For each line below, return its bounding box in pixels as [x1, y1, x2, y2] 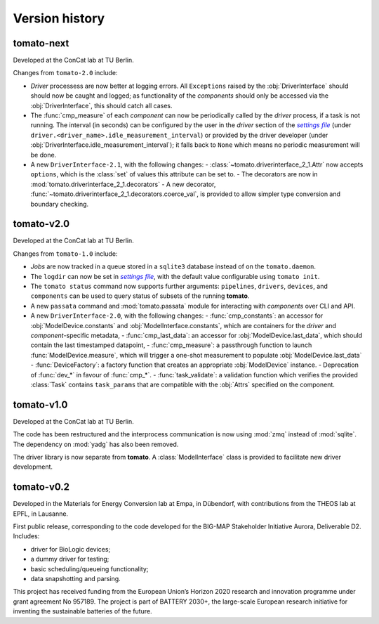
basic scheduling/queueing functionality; [30, 564, 149, 573]
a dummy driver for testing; [30, 555, 109, 564]
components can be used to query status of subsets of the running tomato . [30, 292, 250, 300]
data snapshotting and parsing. [30, 575, 121, 583]
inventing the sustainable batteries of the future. [13, 607, 152, 616]
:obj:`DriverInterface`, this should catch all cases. [30, 101, 173, 110]
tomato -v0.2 [13, 481, 70, 493]
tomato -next [13, 37, 69, 49]
